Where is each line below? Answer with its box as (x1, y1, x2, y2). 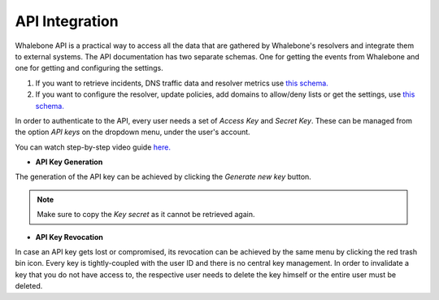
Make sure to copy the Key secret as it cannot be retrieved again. (37, 210, 255, 220)
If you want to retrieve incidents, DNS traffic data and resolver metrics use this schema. (35, 78, 328, 88)
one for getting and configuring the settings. (15, 63, 163, 73)
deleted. (15, 281, 43, 291)
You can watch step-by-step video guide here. (15, 142, 171, 152)
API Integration (15, 12, 119, 30)
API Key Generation (35, 157, 103, 167)
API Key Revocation (35, 232, 103, 241)
